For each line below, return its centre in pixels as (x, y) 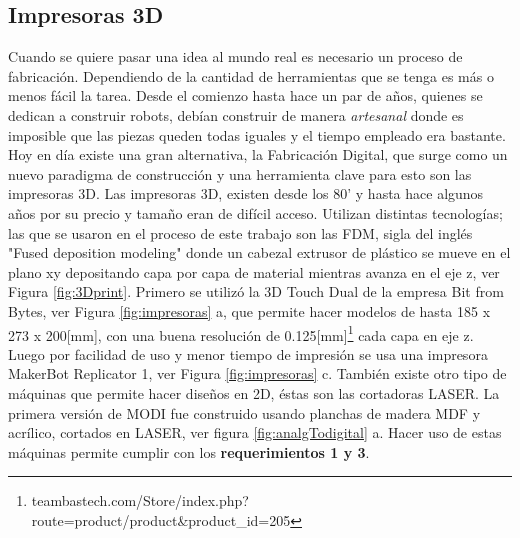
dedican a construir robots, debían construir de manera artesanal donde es (236, 114)
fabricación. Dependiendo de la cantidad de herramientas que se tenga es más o (251, 75)
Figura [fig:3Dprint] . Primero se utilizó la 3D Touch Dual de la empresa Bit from (256, 291)
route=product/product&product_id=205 (161, 519)
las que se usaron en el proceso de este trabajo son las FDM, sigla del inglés (240, 232)
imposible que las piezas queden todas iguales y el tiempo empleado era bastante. (257, 134)
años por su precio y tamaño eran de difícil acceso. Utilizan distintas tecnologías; (255, 212)
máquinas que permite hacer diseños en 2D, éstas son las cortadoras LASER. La (254, 392)
